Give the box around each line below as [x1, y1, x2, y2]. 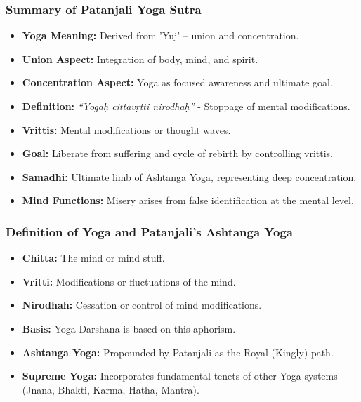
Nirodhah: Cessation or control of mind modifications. [22, 297, 262, 312]
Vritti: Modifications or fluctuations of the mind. [22, 274, 236, 288]
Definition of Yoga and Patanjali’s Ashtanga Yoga [6, 222, 293, 240]
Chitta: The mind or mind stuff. [22, 250, 165, 265]
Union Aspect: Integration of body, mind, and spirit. [22, 51, 258, 66]
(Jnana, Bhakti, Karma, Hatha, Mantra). [22, 382, 199, 396]
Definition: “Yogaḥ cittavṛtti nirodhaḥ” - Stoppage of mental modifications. [22, 99, 350, 113]
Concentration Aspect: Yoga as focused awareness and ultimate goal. [22, 75, 333, 90]
